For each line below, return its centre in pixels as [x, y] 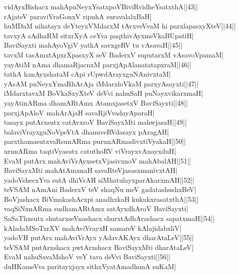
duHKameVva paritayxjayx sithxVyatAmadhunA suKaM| [90, 266]
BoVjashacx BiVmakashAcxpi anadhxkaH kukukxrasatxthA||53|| [101, 199]
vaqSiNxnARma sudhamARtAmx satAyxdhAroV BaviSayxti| [96, 208]
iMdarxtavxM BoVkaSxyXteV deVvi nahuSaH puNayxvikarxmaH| [104, 93]
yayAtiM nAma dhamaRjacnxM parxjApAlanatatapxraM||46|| [98, 64]
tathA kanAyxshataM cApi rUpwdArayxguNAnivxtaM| [87, 74]
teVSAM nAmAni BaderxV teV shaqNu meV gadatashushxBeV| [100, 189]
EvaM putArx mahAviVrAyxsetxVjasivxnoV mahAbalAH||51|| [98, 160]
